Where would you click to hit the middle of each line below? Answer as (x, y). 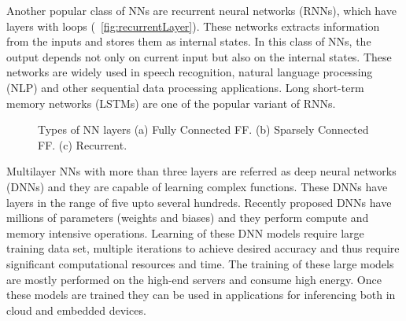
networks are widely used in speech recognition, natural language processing (190, 72)
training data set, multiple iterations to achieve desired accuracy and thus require (203, 248)
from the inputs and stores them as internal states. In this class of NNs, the (189, 41)
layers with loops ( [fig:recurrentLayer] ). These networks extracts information (193, 26)
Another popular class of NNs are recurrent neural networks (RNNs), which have (201, 10)
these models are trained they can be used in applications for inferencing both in (201, 295)
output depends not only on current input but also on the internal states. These (199, 56)
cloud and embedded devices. (76, 310)
